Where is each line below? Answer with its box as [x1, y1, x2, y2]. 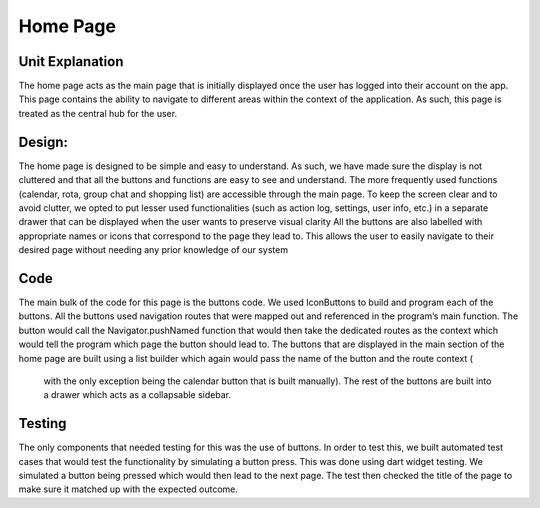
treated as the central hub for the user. [18, 107, 178, 119]
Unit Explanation [18, 53, 124, 70]
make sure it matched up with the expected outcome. [18, 483, 239, 495]
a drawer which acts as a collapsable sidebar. [43, 389, 232, 401]
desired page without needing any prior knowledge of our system [18, 244, 289, 256]
